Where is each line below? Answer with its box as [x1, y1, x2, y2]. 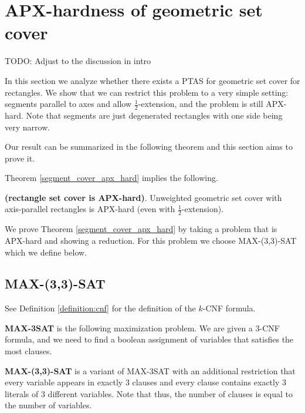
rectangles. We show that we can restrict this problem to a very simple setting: [5, 86, 289, 98]
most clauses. [5, 345, 52, 357]
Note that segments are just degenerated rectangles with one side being [26, 109, 283, 121]
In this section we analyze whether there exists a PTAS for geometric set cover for [5, 74, 300, 86]
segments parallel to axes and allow [5, 98, 132, 110]
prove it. [5, 152, 35, 164]
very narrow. [5, 120, 50, 133]
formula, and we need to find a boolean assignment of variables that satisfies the [5, 333, 294, 345]
